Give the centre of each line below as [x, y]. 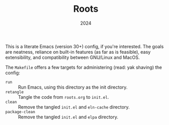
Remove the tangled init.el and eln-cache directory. [74, 107]
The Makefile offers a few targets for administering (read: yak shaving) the [84, 67]
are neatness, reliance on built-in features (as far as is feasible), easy [78, 52]
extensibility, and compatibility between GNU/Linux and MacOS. [73, 57]
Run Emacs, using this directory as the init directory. [73, 87]
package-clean [20, 112]
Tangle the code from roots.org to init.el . [64, 97]
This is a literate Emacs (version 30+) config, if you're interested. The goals [84, 46]
